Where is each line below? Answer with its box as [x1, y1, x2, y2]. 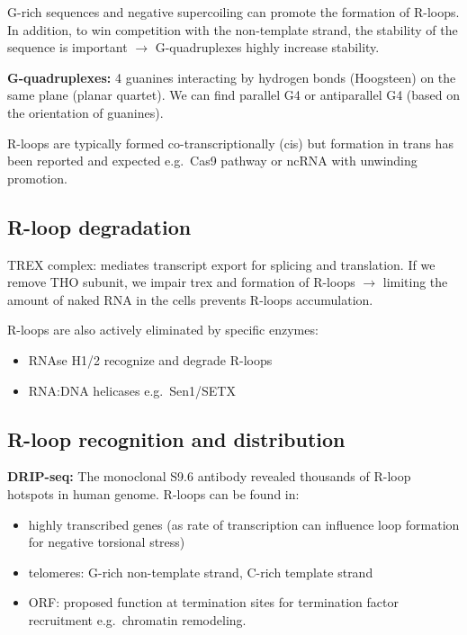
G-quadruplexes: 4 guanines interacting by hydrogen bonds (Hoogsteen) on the [7, 67, 456, 86]
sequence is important [7, 38, 128, 57]
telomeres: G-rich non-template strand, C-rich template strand [28, 562, 373, 581]
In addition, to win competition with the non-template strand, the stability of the [7, 20, 458, 39]
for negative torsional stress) [28, 532, 185, 551]
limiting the [382, 273, 448, 291]
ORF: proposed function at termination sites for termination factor [28, 593, 399, 612]
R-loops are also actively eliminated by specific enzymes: [7, 320, 319, 339]
